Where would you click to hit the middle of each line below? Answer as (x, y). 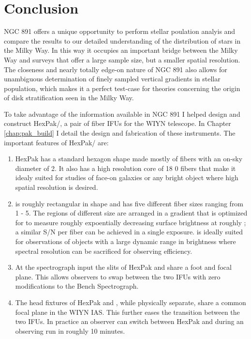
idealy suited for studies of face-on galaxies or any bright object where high (127, 177)
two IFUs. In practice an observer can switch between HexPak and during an (129, 321)
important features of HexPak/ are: (56, 142)
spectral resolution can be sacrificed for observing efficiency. (104, 251)
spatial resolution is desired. (57, 187)
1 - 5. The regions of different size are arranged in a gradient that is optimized (131, 213)
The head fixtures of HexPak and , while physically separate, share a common (131, 302)
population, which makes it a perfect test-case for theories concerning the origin (122, 88)
